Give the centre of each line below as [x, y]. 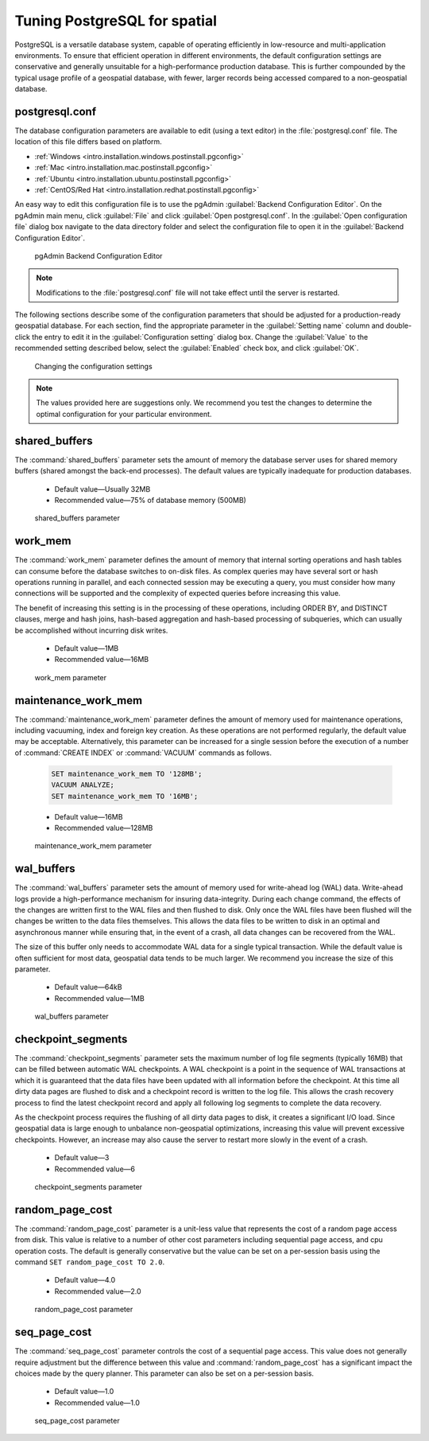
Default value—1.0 [84, 1392]
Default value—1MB [87, 648]
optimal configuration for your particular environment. [124, 414]
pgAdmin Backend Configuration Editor [99, 255]
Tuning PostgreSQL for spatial [116, 21]
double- [399, 325]
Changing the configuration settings [93, 366]
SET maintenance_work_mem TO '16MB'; [125, 796]
